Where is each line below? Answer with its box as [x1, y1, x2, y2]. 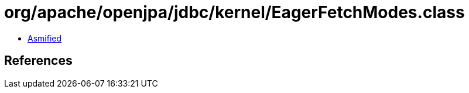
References [4, 53, 73, 68]
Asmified [28, 33, 62, 43]
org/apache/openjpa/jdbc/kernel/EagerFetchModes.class [4, 2, 465, 22]
